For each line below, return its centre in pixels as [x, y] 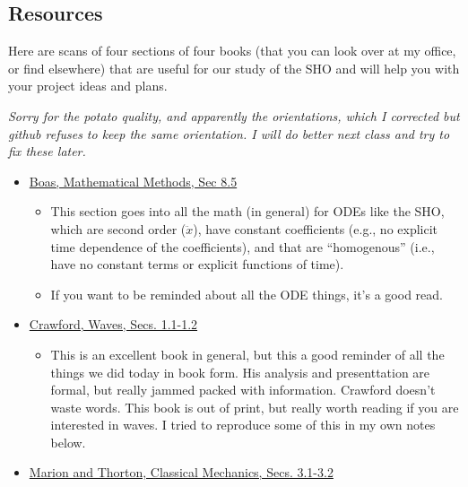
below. [68, 442]
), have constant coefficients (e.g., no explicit [316, 228]
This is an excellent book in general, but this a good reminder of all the [247, 354]
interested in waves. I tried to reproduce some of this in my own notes [243, 425]
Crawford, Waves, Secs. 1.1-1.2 [113, 324]
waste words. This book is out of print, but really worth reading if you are [255, 407]
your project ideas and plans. [88, 86]
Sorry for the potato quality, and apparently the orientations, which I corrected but [234, 115]
